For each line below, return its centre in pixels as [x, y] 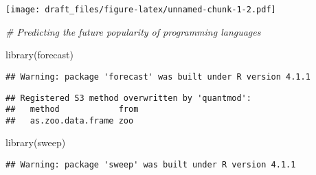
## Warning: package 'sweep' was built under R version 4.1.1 [151, 165]
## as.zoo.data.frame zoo [70, 120]
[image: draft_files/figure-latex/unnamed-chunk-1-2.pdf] [141, 10]
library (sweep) [36, 142]
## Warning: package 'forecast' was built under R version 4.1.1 [158, 77]
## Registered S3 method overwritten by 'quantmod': [128, 98]
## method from [72, 109]
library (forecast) [39, 55]
